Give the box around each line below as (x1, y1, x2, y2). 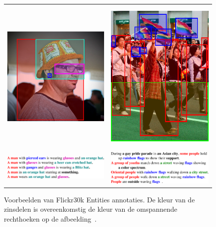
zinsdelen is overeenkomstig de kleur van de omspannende (4, 204, 178, 214)
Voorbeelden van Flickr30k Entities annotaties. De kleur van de (4, 194, 195, 204)
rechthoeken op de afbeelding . (4, 214, 97, 224)
